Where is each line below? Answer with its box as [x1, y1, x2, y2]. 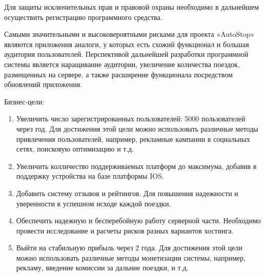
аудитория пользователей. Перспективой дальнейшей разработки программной [4, 49, 249, 59]
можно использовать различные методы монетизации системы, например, [16, 252, 246, 263]
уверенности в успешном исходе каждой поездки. [16, 198, 171, 208]
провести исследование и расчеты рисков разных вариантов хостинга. [16, 225, 234, 236]
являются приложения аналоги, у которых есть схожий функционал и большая [4, 38, 249, 49]
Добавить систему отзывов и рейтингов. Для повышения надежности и [16, 187, 238, 198]
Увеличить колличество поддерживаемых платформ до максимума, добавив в [16, 160, 257, 171]
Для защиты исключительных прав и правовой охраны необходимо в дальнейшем [4, 2, 259, 12]
